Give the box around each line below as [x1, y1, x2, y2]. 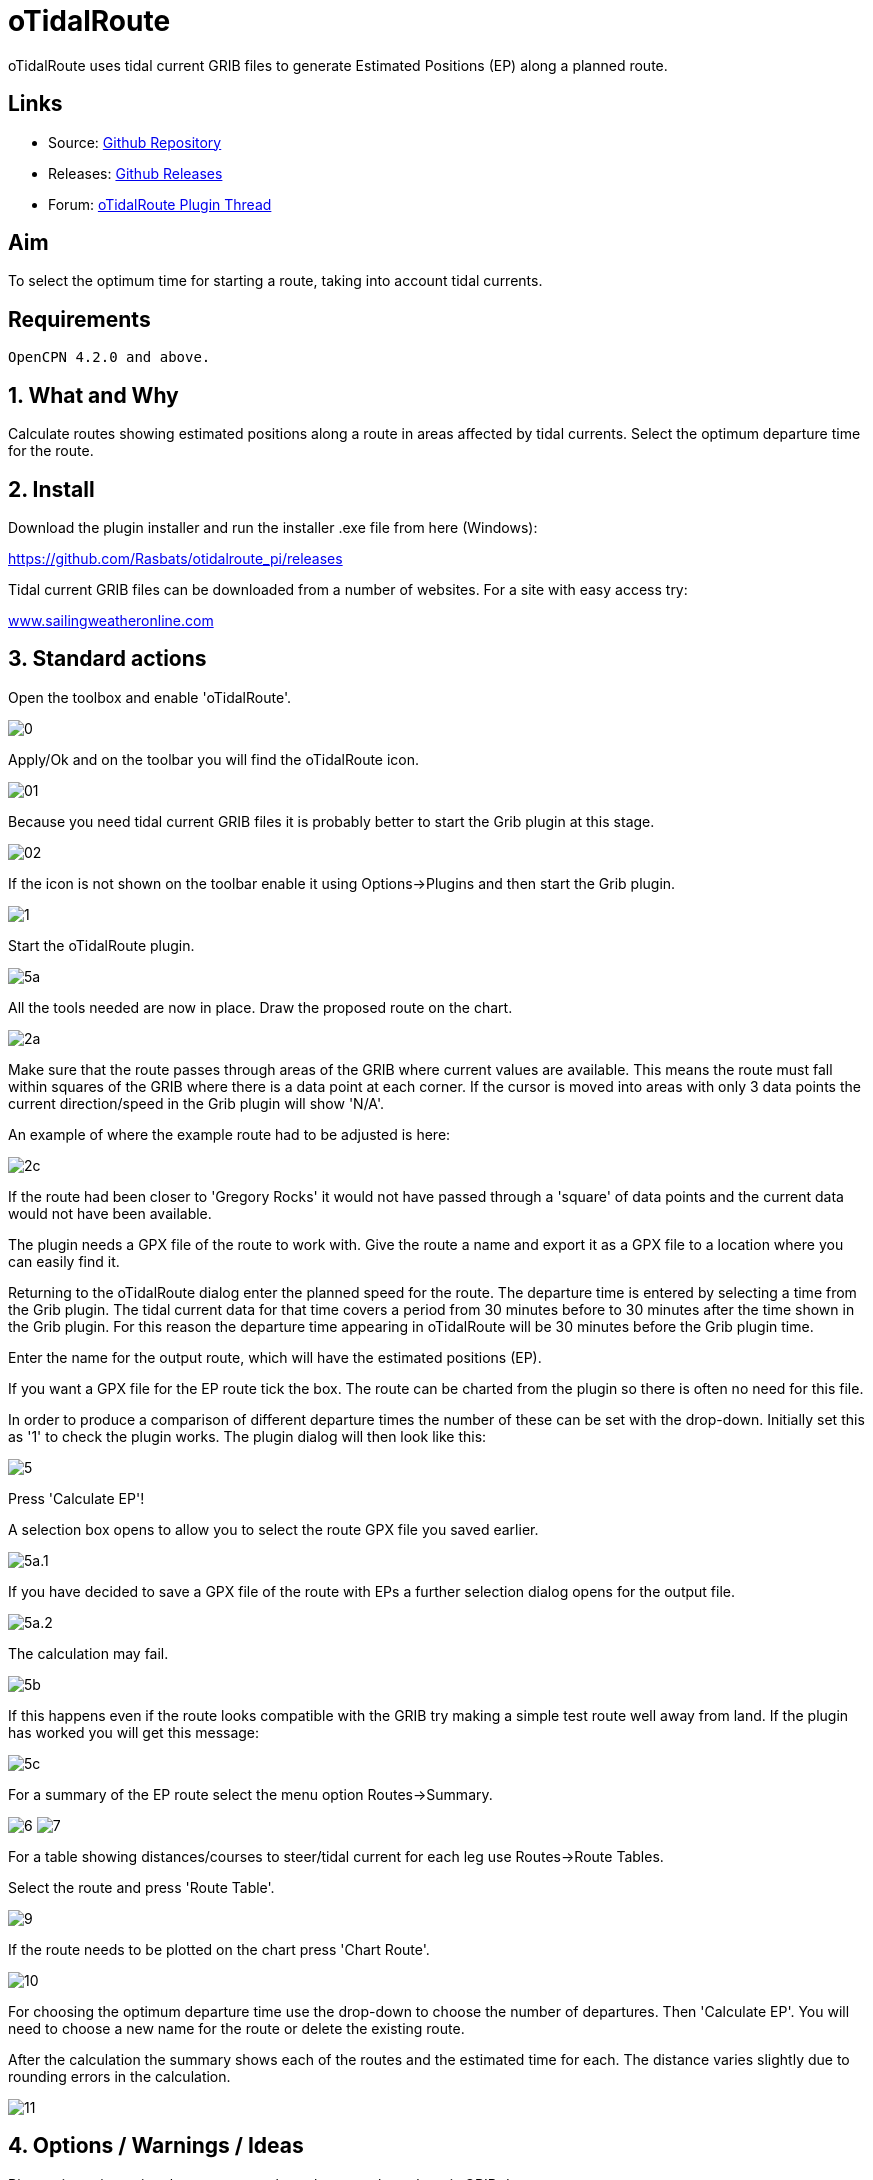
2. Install [8, 476, 95, 502]
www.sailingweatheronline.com [8, 611, 214, 629]
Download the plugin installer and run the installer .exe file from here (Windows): [8, 518, 538, 536]
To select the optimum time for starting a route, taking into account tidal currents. [8, 272, 543, 290]
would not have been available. [8, 1204, 212, 1222]
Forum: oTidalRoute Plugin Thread [48, 195, 272, 213]
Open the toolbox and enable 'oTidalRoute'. [8, 688, 291, 706]
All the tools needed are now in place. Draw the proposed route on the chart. [8, 998, 513, 1016]
